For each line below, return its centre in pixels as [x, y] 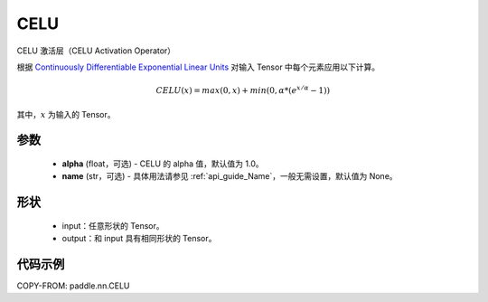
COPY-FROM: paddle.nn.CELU [73, 286]
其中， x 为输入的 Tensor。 [66, 114]
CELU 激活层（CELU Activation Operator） [96, 51]
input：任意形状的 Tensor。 [113, 225]
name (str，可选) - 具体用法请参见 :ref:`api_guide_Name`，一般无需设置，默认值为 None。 [230, 176]
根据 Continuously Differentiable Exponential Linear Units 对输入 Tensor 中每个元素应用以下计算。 [198, 67]
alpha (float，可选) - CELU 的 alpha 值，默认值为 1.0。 [163, 164]
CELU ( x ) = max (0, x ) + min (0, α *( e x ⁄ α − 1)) [243, 90]
